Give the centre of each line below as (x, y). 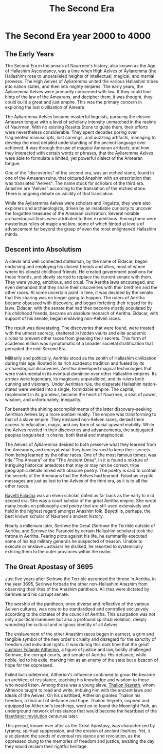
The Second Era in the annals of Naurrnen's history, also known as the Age (80, 66)
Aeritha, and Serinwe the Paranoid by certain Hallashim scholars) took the (79, 531)
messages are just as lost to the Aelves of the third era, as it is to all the (76, 481)
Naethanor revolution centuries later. (42, 716)
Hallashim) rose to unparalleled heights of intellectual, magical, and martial (80, 76)
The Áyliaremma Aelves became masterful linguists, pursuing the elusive (78, 117)
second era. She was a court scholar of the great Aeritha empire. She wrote (81, 501)
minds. (12, 234)
